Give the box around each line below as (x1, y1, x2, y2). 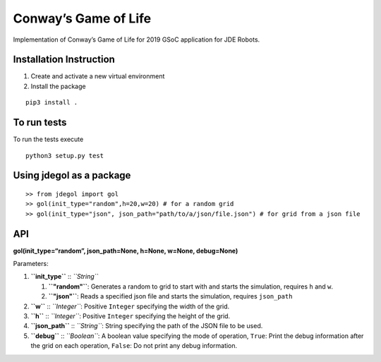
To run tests (13, 116, 67, 128)
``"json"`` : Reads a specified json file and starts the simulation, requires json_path (48, 292, 293, 301)
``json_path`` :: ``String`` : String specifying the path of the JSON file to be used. (30, 322, 263, 330)
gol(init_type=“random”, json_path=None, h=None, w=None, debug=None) (13, 246, 238, 255)
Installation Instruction (13, 54, 116, 66)
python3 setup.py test (25, 152, 104, 159)
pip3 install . (25, 99, 78, 107)
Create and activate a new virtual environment (30, 72, 165, 80)
